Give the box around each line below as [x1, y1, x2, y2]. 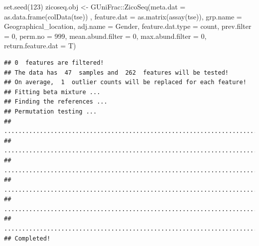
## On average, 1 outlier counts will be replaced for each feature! [4, 79, 247, 86]
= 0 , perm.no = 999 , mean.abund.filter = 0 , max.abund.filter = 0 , [4, 30, 207, 41]
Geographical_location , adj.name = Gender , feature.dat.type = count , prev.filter [4, 21, 252, 31]
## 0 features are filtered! [4, 59, 104, 66]
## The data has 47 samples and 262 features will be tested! [4, 69, 229, 76]
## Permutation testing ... [4, 108, 97, 115]
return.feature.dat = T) [4, 40, 76, 51]
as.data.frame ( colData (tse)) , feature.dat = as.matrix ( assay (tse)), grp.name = [4, 11, 242, 21]
